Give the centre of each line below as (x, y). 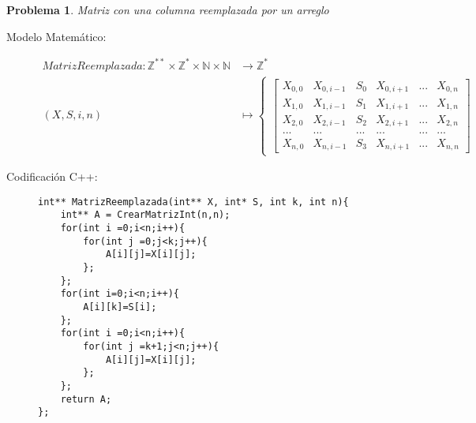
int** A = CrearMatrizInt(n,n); (145, 215)
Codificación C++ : (52, 176)
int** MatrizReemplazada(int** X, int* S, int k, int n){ (193, 202)
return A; (86, 399)
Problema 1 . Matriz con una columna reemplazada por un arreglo (168, 9)
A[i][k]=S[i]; (120, 307)
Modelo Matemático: (56, 36)
